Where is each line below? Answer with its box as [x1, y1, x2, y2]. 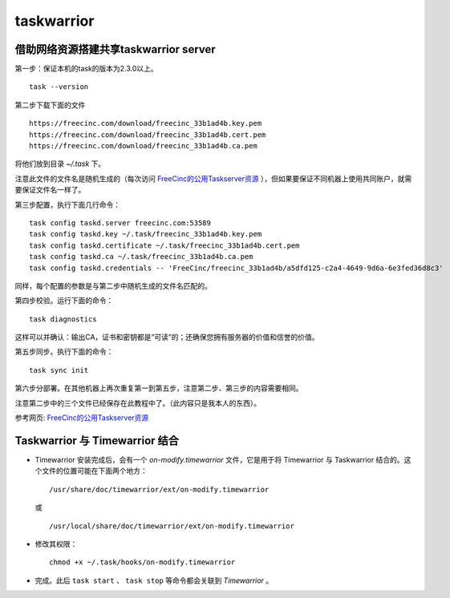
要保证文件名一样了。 [14, 185, 86, 195]
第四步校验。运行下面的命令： [14, 296, 114, 305]
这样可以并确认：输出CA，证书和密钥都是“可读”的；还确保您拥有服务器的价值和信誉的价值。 [14, 333, 319, 342]
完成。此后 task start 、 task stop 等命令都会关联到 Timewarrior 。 [34, 576, 274, 585]
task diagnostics [29, 314, 97, 324]
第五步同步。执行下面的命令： [14, 347, 114, 357]
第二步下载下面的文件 [14, 100, 86, 110]
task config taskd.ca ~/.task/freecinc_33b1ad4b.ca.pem [29, 253, 253, 261]
